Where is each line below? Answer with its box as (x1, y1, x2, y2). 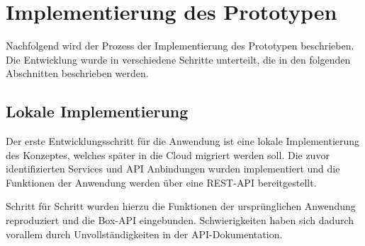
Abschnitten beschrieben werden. (6, 66, 149, 81)
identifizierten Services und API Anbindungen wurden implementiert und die (6, 161, 340, 176)
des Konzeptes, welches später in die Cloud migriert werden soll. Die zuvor (6, 147, 330, 162)
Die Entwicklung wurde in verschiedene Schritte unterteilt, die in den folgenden (6, 52, 351, 66)
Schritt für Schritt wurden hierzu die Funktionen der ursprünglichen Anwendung (6, 199, 356, 213)
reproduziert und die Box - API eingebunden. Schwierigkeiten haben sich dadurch (6, 213, 354, 228)
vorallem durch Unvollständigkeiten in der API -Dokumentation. (6, 226, 283, 241)
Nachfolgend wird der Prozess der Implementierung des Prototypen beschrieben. (6, 38, 354, 53)
